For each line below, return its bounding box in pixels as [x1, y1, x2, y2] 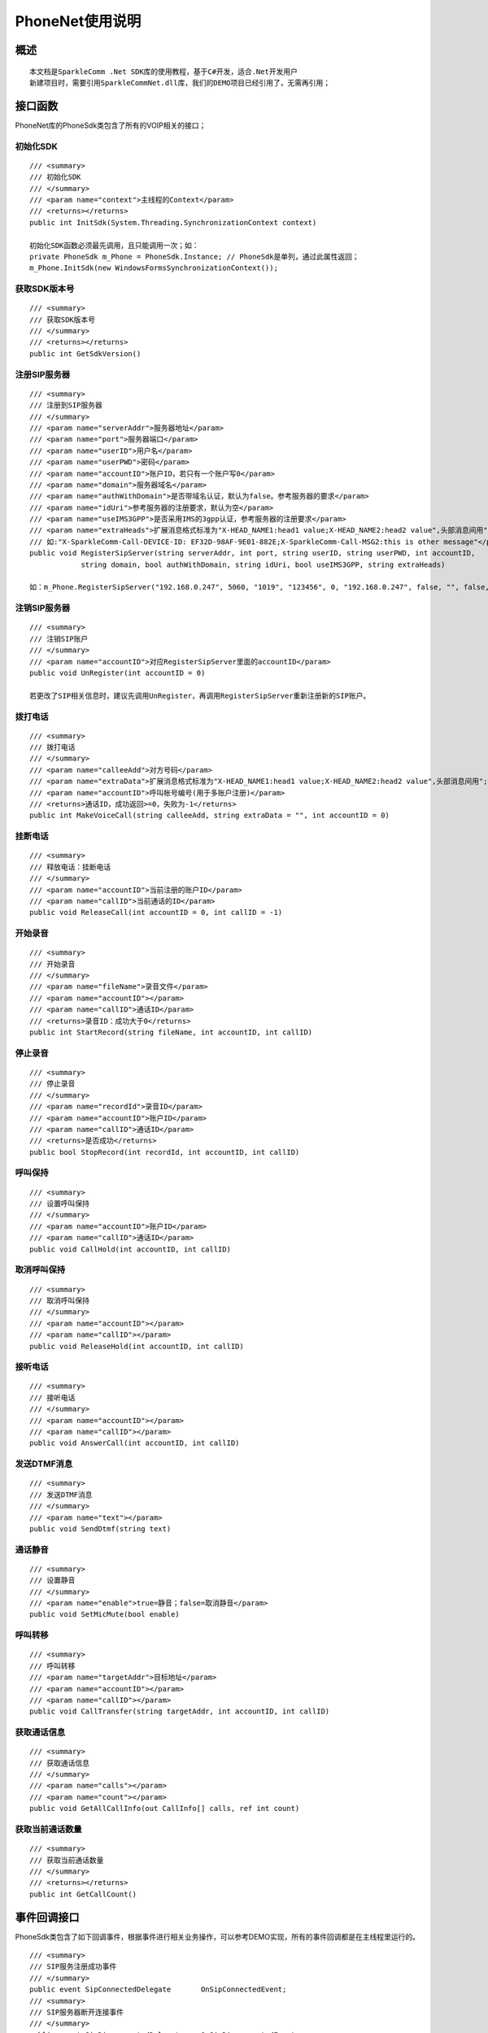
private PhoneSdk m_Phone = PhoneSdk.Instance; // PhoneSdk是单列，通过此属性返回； [29, 252, 359, 261]
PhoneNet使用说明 [15, 12, 142, 30]
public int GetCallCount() [29, 1889, 137, 1899]
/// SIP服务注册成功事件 [29, 1962, 117, 1971]
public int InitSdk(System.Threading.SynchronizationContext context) [29, 218, 317, 227]
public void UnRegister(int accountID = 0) [29, 668, 206, 677]
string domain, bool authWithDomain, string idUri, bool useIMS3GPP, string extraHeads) [81, 559, 446, 569]
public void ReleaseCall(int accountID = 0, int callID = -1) [29, 908, 283, 917]
